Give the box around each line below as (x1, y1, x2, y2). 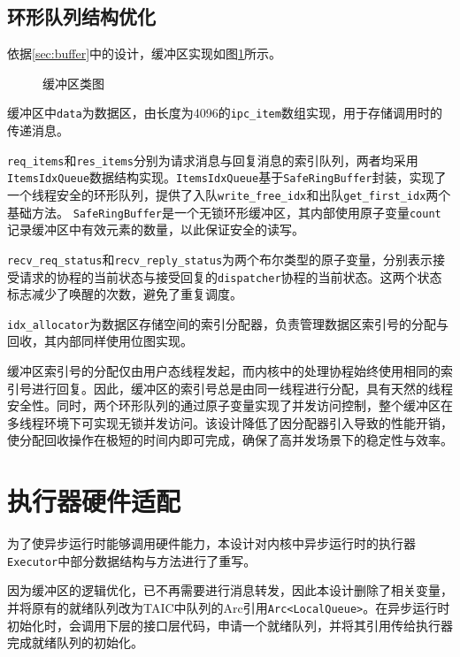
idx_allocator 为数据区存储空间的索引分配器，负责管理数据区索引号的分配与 (7, 314, 449, 332)
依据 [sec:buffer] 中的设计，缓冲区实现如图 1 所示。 (7, 44, 282, 63)
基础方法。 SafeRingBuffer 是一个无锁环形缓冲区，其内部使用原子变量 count (7, 202, 441, 221)
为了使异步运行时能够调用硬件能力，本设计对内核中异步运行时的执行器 (7, 534, 416, 553)
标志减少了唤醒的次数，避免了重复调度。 (7, 285, 242, 303)
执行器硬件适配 (7, 483, 181, 519)
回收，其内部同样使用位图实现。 (7, 332, 193, 350)
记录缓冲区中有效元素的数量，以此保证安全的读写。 (7, 220, 304, 239)
